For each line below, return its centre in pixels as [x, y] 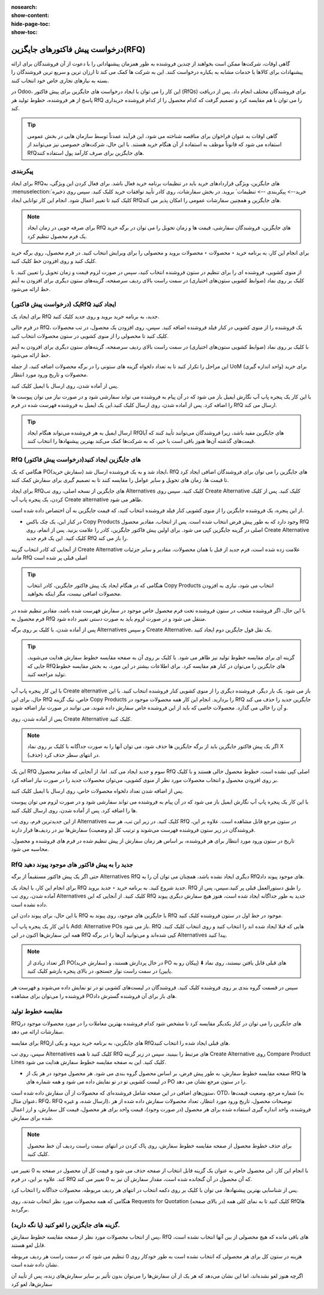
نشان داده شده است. [35, 1265]
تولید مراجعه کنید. [47, 675]
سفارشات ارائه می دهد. [37, 1032]
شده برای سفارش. [32, 1118]
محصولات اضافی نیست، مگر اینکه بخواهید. [75, 593]
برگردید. [20, 1209]
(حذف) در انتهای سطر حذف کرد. [64, 755]
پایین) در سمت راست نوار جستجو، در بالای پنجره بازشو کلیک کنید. [100, 971]
